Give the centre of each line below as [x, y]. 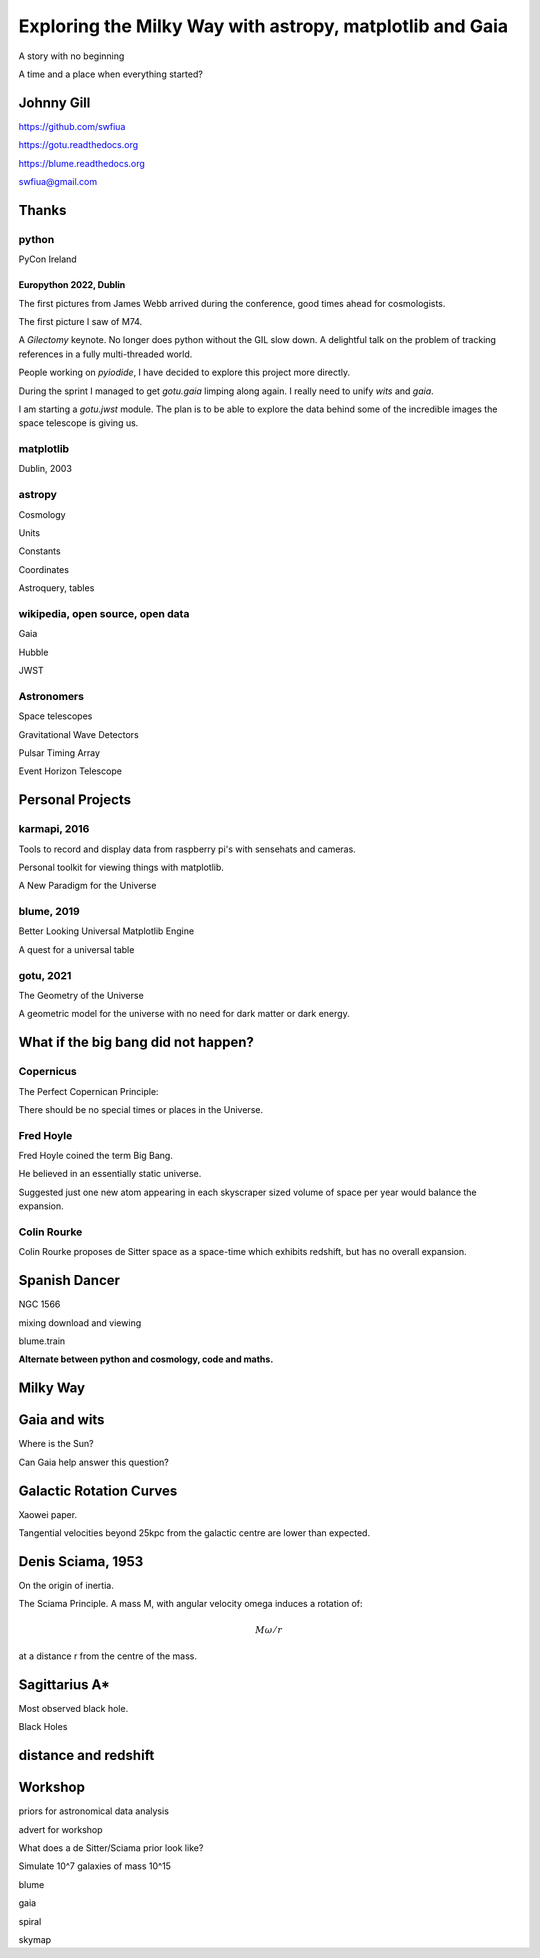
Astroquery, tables [56, 588]
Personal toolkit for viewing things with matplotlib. [121, 867]
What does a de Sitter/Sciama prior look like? [111, 1847]
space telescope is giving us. [78, 423]
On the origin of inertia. [66, 1585]
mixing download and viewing [80, 1322]
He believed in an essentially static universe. [110, 1174]
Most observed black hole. [73, 1708]
